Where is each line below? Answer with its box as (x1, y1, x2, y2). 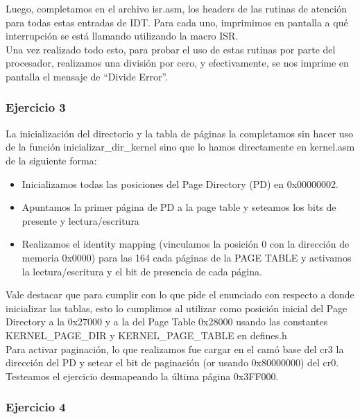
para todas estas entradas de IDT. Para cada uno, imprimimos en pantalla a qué (6, 15, 348, 29)
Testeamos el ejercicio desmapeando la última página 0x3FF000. (6, 368, 279, 383)
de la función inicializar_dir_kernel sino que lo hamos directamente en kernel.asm (6, 139, 355, 154)
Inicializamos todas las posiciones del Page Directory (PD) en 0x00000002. (22, 176, 339, 191)
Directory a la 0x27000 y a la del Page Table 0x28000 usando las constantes (6, 314, 328, 329)
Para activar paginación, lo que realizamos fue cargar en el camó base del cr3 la (6, 341, 344, 356)
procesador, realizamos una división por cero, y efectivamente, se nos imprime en (6, 55, 349, 70)
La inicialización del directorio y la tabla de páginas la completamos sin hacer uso (6, 126, 354, 140)
